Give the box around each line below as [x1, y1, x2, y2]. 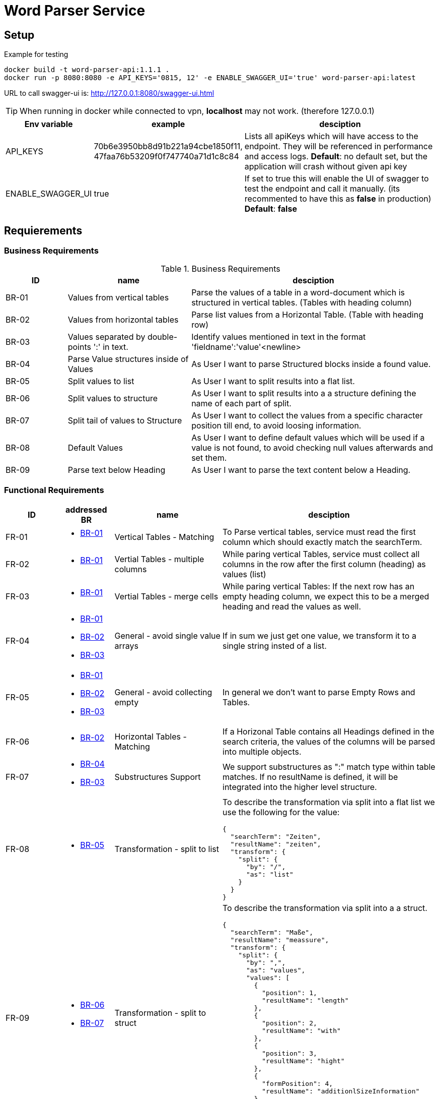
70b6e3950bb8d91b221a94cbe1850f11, [94, 141, 243, 152]
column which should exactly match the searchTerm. [223, 537, 422, 547]
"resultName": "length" [262, 997, 349, 1005]
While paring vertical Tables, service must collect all [223, 549, 420, 560]
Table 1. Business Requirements [161, 264, 280, 274]
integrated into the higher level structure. [223, 782, 377, 792]
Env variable [24, 119, 73, 130]
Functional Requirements [4, 484, 104, 495]
